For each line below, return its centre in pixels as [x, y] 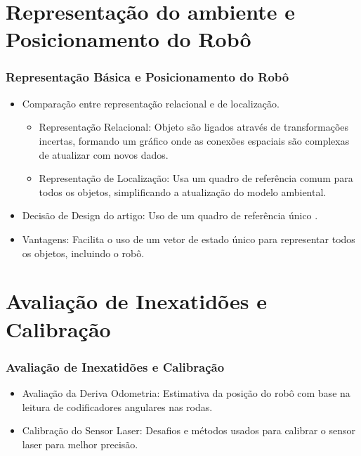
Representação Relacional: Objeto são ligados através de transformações [194, 127]
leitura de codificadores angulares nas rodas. [117, 406]
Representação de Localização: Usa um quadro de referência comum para [196, 178]
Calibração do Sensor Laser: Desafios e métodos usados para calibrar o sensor [189, 430]
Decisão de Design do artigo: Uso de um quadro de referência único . [170, 215]
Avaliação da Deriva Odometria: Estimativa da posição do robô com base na [186, 392]
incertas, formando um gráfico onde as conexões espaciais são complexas [194, 140]
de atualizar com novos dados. [104, 154]
